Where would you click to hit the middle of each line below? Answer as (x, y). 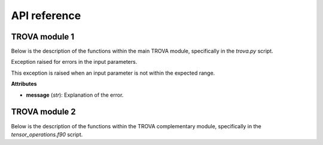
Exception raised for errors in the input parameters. (74, 62)
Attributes (24, 84)
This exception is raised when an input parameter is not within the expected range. (113, 73)
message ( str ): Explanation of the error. (75, 95)
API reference (46, 16)
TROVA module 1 (43, 37)
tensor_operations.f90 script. (47, 134)
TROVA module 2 (43, 112)
